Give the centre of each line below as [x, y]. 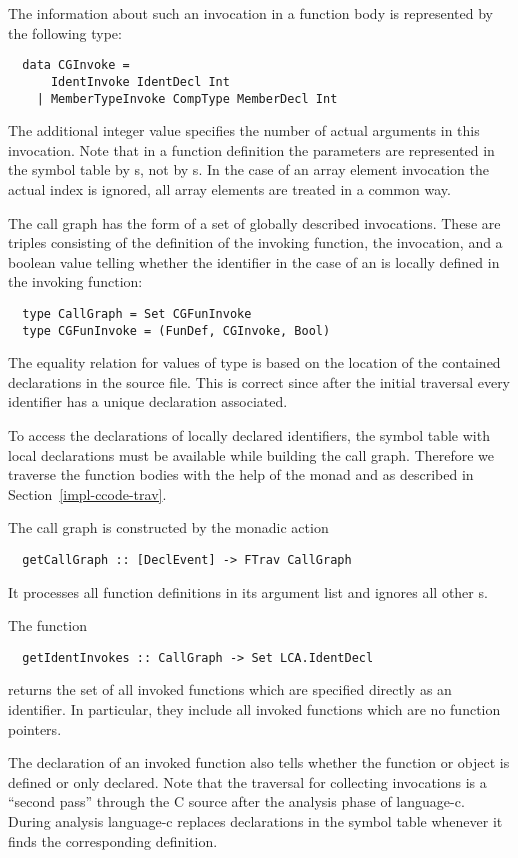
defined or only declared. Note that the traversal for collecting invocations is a [247, 781]
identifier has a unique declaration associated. [148, 401]
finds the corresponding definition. [113, 840]
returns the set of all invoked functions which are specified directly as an [230, 689]
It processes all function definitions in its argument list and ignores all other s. [248, 591]
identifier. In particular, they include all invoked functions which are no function [254, 709]
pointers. [35, 728]
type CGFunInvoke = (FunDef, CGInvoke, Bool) [176, 330]
